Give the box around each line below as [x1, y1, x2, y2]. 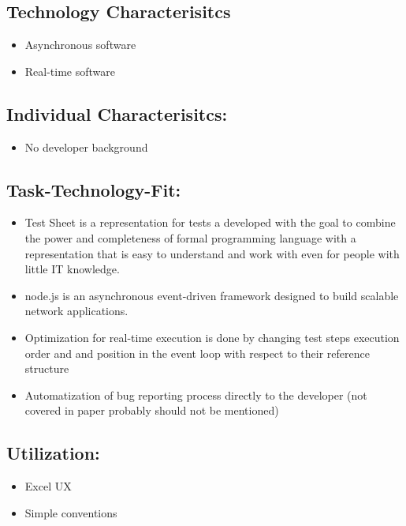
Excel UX [24, 478, 72, 494]
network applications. [24, 302, 129, 319]
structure [24, 360, 69, 377]
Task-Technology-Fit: [6, 177, 181, 201]
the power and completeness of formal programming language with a [24, 229, 356, 246]
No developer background [24, 138, 148, 155]
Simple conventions [24, 504, 117, 520]
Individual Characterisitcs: [6, 101, 228, 126]
